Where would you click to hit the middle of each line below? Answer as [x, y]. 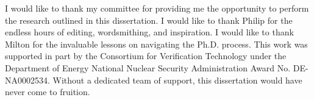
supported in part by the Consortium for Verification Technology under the [146, 56]
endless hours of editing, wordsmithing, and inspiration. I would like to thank [149, 32]
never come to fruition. [48, 92]
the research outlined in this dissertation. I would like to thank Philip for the [149, 20]
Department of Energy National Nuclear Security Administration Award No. [148, 67]
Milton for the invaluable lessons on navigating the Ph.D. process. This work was [156, 44]
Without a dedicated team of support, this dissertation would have [177, 80]
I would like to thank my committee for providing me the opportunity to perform [157, 8]
